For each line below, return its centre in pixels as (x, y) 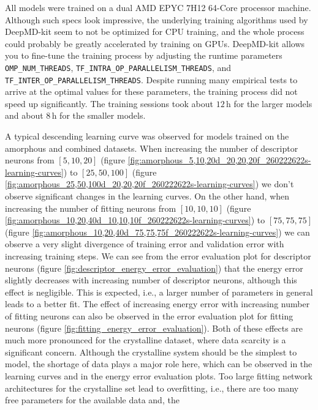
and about (24, 115)
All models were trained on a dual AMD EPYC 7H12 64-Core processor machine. (158, 7)
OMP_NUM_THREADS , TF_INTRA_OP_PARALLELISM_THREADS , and (118, 67)
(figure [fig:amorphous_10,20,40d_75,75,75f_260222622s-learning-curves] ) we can (157, 232)
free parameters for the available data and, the (92, 400)
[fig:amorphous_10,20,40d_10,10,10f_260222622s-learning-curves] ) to (135, 220)
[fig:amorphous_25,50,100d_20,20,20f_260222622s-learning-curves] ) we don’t (150, 184)
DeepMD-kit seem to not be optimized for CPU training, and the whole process (155, 32)
